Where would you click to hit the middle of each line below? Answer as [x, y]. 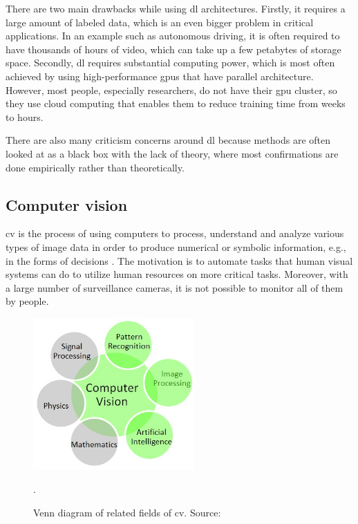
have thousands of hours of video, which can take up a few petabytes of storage [173, 49]
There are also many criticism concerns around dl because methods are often [168, 140]
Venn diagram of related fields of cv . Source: [127, 512]
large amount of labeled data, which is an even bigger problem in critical [160, 22]
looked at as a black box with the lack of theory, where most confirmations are [172, 153]
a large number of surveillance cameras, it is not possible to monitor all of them [175, 287]
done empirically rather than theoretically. [95, 167]
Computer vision [67, 204]
